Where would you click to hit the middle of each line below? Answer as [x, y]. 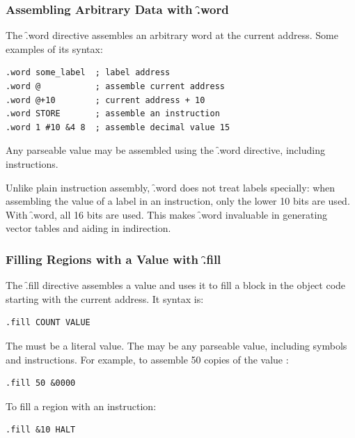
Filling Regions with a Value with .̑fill [113, 259]
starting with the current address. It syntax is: [105, 298]
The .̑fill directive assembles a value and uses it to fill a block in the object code [176, 285]
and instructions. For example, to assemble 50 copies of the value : [147, 359]
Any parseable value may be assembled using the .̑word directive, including [165, 150]
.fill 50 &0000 [41, 383]
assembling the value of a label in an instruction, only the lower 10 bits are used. [178, 201]
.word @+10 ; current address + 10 [105, 100]
